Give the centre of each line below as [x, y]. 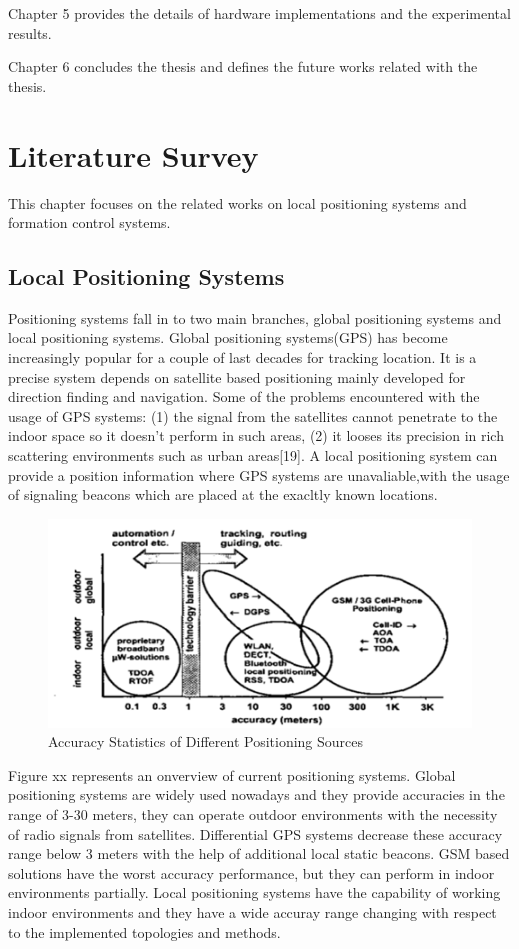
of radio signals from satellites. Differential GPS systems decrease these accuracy [255, 833]
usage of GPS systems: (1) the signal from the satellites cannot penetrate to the [253, 415]
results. [30, 32]
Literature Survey [133, 154]
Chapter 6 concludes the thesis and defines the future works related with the [243, 66]
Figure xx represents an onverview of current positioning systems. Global [232, 774]
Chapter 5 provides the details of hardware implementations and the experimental [259, 13]
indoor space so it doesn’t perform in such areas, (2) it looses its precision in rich [256, 435]
